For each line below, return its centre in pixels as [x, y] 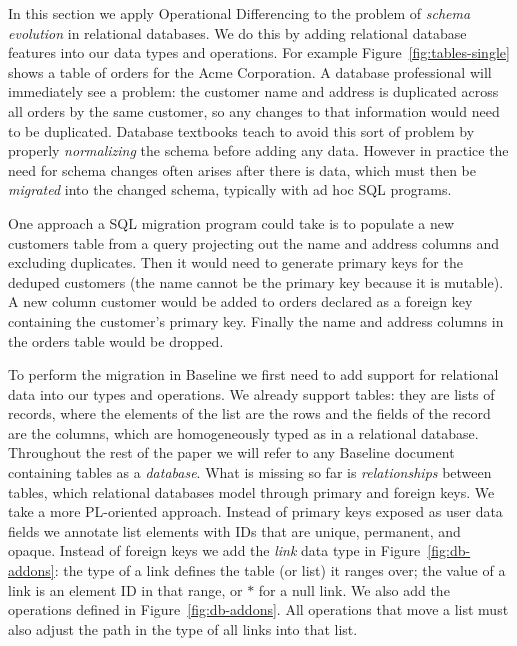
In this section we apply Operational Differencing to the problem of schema [239, 13]
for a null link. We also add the [354, 589]
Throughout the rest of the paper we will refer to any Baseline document [231, 452]
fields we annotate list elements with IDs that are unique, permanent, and [234, 530]
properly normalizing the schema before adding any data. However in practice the [258, 150]
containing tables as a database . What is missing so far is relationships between [250, 472]
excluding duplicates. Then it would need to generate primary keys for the [235, 262]
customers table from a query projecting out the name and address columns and [254, 242]
